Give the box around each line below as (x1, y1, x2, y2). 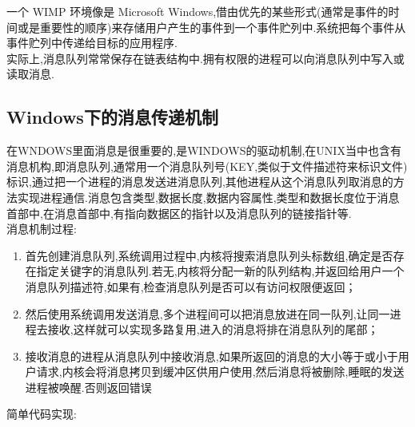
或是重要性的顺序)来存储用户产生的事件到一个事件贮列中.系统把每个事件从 (17, 18, 406, 35)
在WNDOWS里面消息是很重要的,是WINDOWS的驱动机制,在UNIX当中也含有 (6, 142, 401, 159)
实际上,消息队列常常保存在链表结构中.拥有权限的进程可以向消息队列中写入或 (6, 49, 405, 66)
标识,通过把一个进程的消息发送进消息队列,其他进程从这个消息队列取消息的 (6, 173, 393, 190)
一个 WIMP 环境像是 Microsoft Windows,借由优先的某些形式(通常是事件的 (6, 3, 389, 19)
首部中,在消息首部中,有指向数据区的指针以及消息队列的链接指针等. (6, 204, 352, 221)
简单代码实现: (6, 405, 77, 422)
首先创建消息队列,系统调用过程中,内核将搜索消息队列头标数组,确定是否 (25, 247, 393, 263)
